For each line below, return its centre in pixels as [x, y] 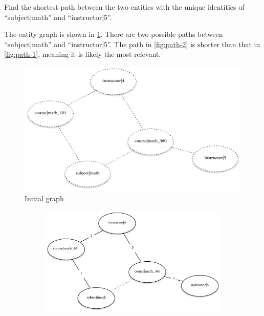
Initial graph [44, 198]
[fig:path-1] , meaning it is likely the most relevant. [83, 54]
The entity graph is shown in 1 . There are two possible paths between [114, 34]
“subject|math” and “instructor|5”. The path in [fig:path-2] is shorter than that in [132, 44]
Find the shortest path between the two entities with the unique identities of [124, 7]
